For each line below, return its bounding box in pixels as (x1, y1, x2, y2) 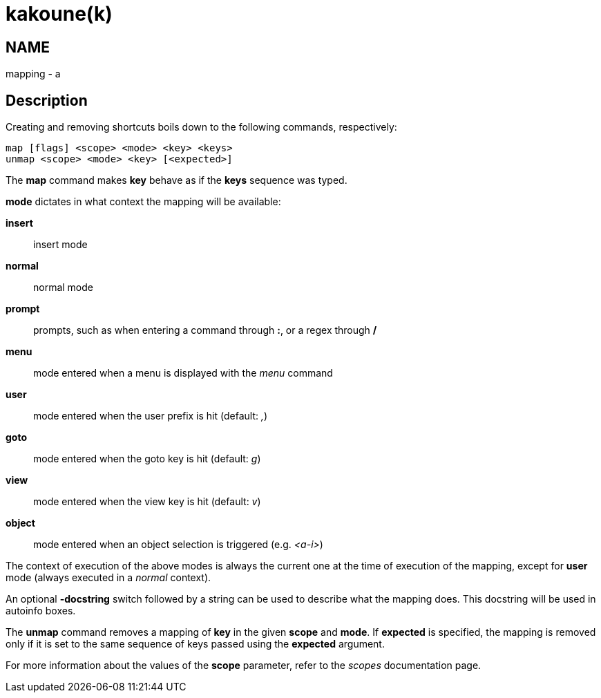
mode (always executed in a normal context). (6, 572, 211, 584)
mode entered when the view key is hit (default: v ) (33, 496, 261, 508)
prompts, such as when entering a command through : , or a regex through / (33, 324, 377, 337)
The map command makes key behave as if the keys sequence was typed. (6, 174, 347, 187)
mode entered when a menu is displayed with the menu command (33, 367, 333, 379)
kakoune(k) (6, 2, 113, 26)
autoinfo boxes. (6, 605, 76, 617)
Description (6, 91, 88, 109)
